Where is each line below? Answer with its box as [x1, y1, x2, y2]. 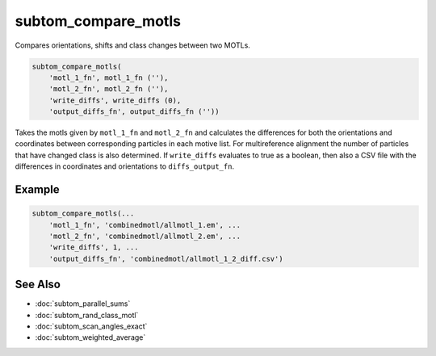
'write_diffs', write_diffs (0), [48, 95, 182, 105]
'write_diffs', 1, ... [48, 243, 139, 252]
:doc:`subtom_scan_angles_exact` [35, 321, 148, 331]
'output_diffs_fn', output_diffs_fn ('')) [48, 107, 220, 116]
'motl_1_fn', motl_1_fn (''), [48, 73, 169, 82]
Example [15, 182, 60, 197]
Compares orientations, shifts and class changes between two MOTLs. [15, 40, 250, 50]
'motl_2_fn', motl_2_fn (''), [48, 85, 169, 94]
